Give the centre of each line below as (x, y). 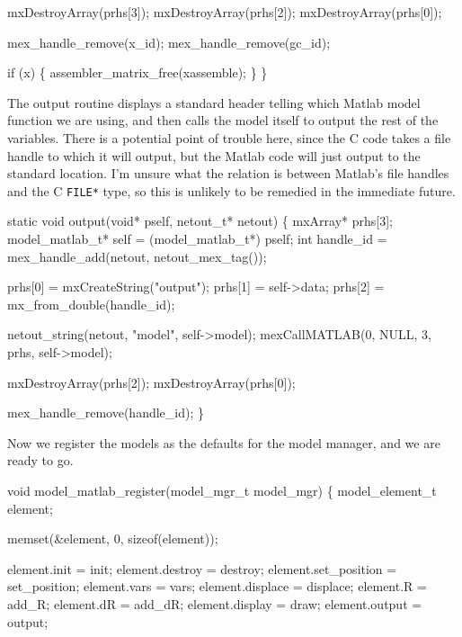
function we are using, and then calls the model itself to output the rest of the (223, 120)
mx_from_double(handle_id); (91, 304)
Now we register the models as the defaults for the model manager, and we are (224, 442)
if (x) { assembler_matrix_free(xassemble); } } (138, 72)
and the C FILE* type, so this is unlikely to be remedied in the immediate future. (231, 190)
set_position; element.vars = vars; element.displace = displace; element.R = (217, 586)
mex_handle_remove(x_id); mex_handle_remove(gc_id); (169, 42)
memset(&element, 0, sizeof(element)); (113, 538)
